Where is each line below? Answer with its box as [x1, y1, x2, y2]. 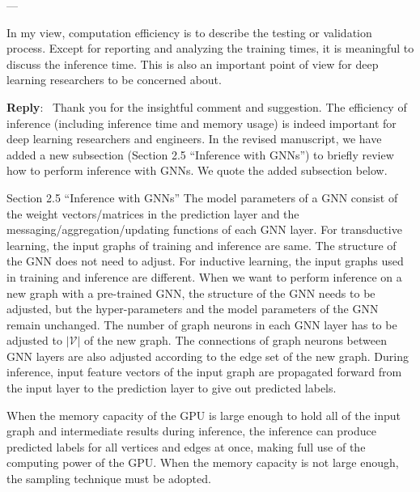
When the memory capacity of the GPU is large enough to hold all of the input [6, 406, 401, 423]
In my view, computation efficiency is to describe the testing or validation [6, 23, 372, 40]
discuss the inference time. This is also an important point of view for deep [6, 55, 379, 72]
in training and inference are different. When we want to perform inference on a [6, 268, 402, 285]
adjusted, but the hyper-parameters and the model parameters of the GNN [6, 300, 379, 317]
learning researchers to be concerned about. [6, 71, 222, 88]
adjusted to [6, 332, 62, 349]
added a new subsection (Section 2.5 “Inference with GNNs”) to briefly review [6, 146, 394, 163]
